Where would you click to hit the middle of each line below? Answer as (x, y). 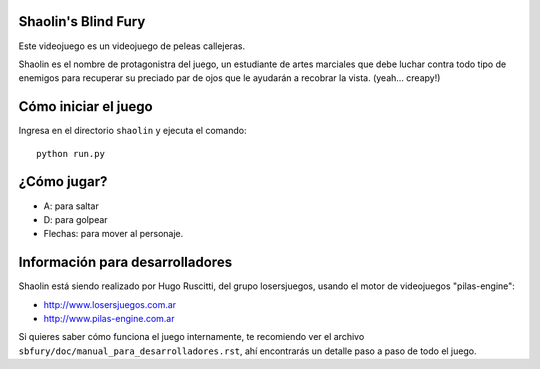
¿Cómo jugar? (63, 181)
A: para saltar (71, 206)
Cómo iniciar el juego (86, 106)
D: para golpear (76, 219)
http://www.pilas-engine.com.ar (109, 318)
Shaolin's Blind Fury (82, 21)
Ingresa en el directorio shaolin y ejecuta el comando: (132, 131)
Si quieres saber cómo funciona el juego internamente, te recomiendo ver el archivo (191, 337)
